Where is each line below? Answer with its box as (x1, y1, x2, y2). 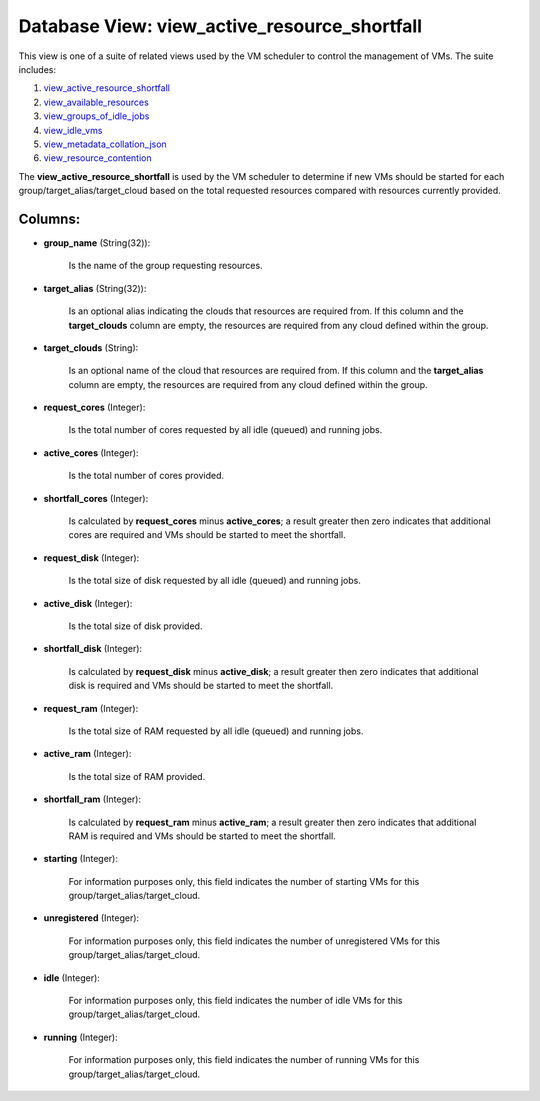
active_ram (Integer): (43, 748, 132, 760)
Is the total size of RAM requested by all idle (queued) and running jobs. (68, 725, 364, 737)
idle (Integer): (43, 971, 100, 984)
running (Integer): (43, 1031, 119, 1043)
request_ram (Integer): (43, 702, 139, 714)
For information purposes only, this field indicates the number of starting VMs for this (68, 875, 420, 887)
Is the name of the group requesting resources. (68, 260, 264, 272)
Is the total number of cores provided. (68, 470, 225, 482)
